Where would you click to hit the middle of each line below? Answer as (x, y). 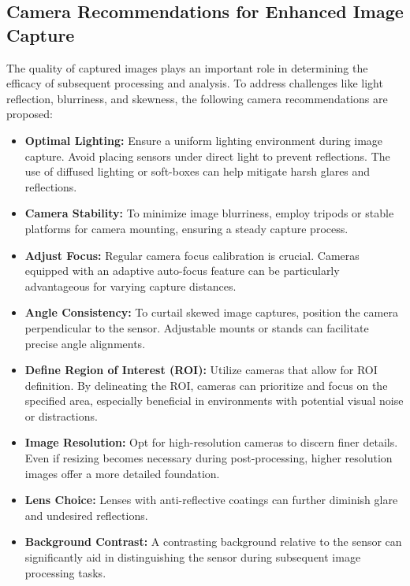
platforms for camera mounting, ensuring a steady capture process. (186, 228)
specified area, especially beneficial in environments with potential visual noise (214, 401)
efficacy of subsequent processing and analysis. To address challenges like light (195, 83)
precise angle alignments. (85, 343)
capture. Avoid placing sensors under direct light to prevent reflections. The (207, 156)
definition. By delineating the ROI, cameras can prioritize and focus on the (206, 385)
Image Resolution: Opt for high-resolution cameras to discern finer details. (211, 442)
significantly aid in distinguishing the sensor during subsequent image (193, 557)
